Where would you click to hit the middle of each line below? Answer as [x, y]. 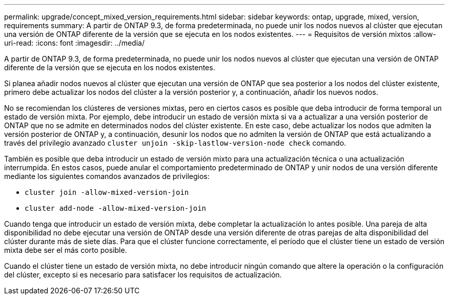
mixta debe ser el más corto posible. [66, 250]
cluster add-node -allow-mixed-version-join [116, 208]
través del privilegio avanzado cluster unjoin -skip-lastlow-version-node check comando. [175, 143]
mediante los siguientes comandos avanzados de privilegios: [107, 176]
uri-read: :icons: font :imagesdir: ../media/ [74, 43]
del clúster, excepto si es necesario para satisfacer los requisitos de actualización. [143, 275]
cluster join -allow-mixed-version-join [107, 192]
